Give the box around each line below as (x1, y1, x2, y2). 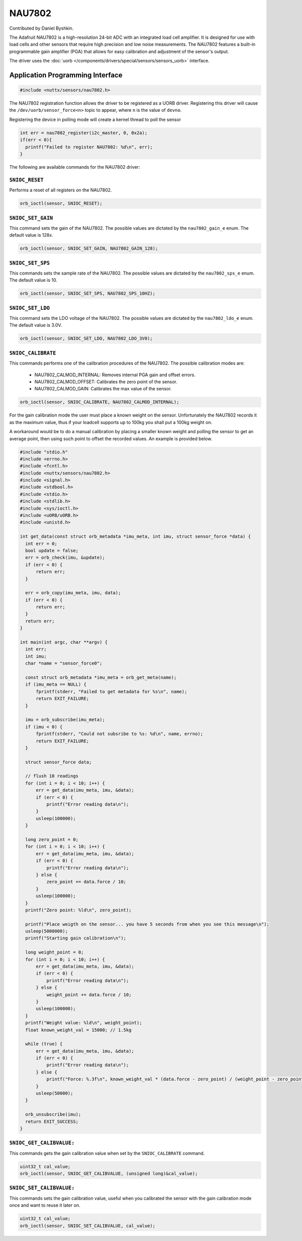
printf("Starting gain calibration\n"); (25, 935, 126, 941)
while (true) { (25, 1041, 63, 1047)
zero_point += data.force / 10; (46, 879, 126, 885)
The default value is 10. (9, 277, 57, 283)
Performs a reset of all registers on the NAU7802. (9, 187, 112, 193)
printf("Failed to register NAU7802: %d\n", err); (25, 144, 153, 150)
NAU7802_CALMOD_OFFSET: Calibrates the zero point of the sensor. (34, 378, 178, 385)
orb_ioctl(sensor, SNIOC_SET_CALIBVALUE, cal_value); (20, 1223, 156, 1228)
